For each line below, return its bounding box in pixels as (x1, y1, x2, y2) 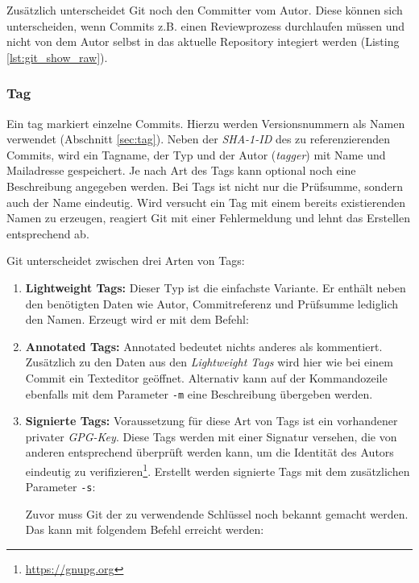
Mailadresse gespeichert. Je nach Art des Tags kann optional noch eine (6, 162, 356, 179)
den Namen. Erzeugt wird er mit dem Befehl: (25, 311, 249, 328)
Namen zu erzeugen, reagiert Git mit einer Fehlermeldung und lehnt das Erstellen (6, 209, 410, 226)
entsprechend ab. (6, 225, 89, 242)
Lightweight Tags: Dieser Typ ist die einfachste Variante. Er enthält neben (25, 279, 406, 296)
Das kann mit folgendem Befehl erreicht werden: (25, 521, 264, 538)
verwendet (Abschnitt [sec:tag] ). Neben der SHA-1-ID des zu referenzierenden (6, 130, 391, 147)
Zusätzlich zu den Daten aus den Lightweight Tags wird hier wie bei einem (25, 354, 393, 370)
